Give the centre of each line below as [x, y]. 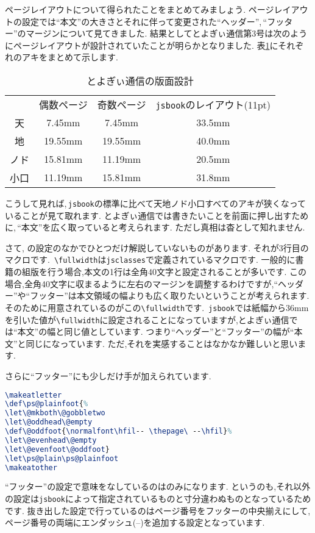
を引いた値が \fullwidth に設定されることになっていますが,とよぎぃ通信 [147, 319]
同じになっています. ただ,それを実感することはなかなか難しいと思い [162, 343]
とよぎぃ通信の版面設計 [140, 80]
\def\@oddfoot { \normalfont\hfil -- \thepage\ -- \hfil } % [119, 431]
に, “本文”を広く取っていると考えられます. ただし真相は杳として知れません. [155, 227]
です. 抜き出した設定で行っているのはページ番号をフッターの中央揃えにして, [158, 510]
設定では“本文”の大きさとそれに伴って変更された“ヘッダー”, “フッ [153, 21]
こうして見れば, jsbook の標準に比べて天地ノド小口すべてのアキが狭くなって [155, 203]
